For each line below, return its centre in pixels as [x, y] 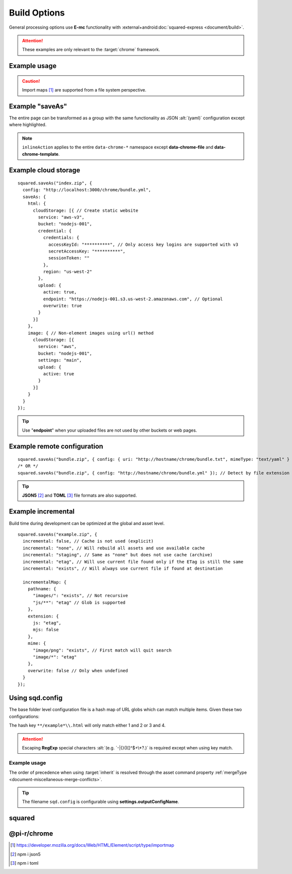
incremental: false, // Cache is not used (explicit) [88, 541]
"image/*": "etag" [55, 657]
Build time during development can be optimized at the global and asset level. [87, 523]
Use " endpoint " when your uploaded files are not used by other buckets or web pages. [109, 430]
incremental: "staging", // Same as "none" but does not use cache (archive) [118, 555]
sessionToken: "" [69, 258]
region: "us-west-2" [68, 272]
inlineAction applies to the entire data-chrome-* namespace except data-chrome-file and [118, 147]
